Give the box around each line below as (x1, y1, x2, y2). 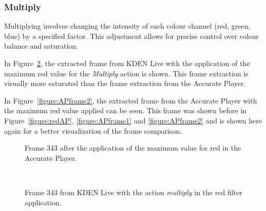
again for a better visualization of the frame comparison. (4, 125, 182, 136)
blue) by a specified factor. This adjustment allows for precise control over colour (4, 30, 259, 41)
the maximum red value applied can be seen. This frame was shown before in (4, 105, 247, 116)
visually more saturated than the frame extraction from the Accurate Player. (4, 78, 246, 89)
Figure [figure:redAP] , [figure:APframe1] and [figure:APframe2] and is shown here (4, 115, 262, 125)
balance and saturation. (4, 40, 79, 51)
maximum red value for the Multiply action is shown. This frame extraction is (4, 68, 249, 78)
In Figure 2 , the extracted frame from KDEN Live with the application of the (4, 58, 250, 68)
